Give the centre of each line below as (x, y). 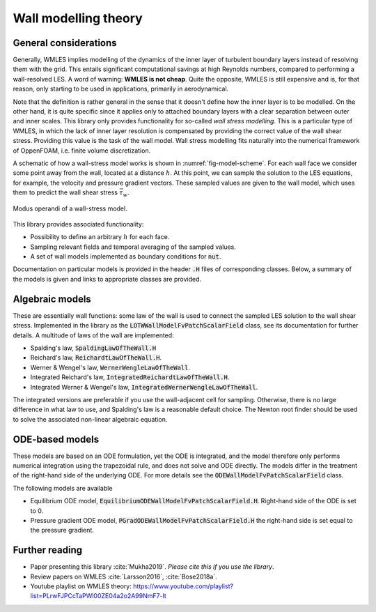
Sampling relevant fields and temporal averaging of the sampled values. (133, 247)
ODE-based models (56, 439)
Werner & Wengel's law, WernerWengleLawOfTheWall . (110, 367)
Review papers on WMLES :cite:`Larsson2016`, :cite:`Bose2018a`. (124, 576)
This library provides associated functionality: (78, 224)
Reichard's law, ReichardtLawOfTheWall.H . (96, 358)
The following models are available (63, 488)
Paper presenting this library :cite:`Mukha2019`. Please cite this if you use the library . (152, 567)
